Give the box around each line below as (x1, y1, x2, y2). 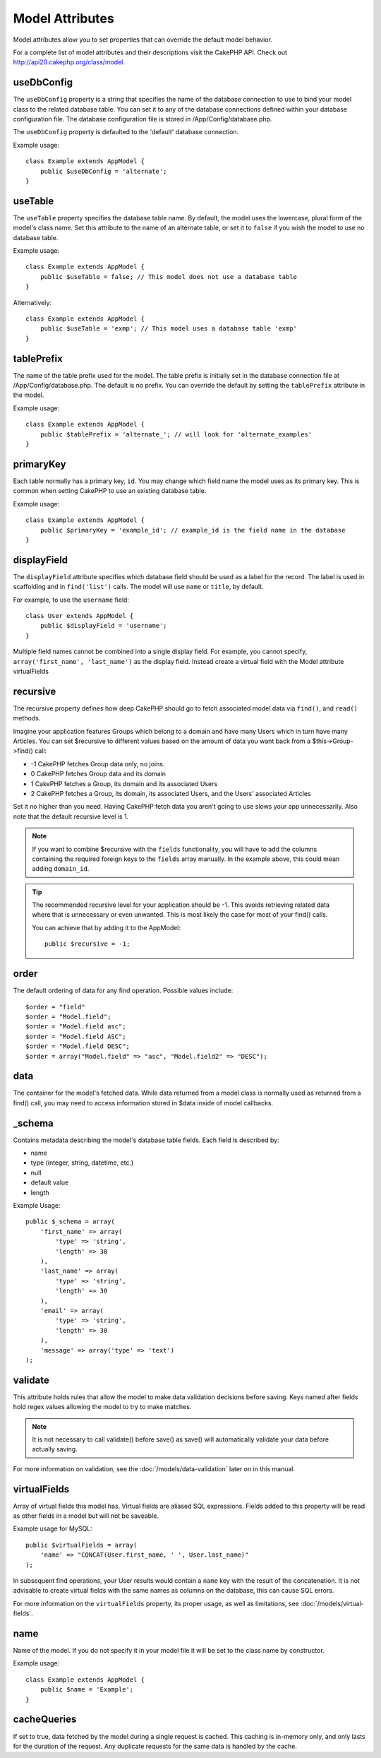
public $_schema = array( (25, 1218, 116, 1225)
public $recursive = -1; (44, 940, 131, 948)
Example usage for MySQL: (13, 1524, 93, 1533)
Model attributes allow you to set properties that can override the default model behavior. (13, 35, 273, 44)
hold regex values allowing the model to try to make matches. (13, 1403, 192, 1411)
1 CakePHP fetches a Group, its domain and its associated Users (30, 779, 218, 788)
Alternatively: (13, 298, 52, 307)
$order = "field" (25, 1003, 85, 1011)
